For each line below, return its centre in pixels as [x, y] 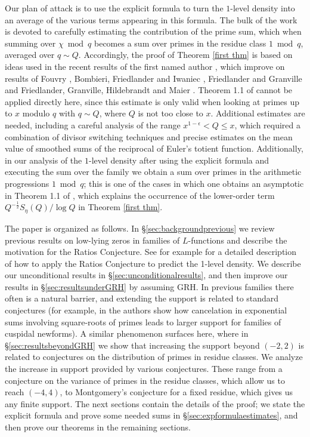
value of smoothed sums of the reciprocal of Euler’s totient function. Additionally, [154, 148]
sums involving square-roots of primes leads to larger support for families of [143, 321]
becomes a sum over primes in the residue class [180, 43]
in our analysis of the [44, 160]
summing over [30, 43]
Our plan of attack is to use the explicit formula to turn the [114, 8]
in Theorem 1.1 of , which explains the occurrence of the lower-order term [140, 195]
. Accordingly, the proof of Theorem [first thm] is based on [185, 55]
